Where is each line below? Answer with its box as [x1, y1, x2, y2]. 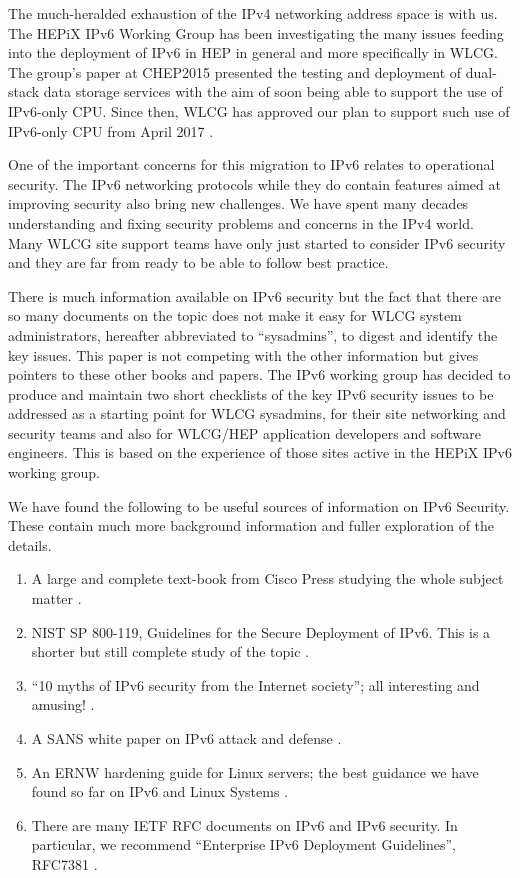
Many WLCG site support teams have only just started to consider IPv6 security [8, 232, 506, 253]
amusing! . [31, 694, 95, 715]
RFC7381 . [31, 853, 98, 874]
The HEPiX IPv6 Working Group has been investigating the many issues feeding [8, 22, 504, 43]
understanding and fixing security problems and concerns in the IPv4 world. [8, 212, 474, 233]
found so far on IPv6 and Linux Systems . [31, 781, 288, 802]
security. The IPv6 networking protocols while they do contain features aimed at [8, 173, 501, 194]
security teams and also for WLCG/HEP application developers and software [8, 422, 481, 443]
